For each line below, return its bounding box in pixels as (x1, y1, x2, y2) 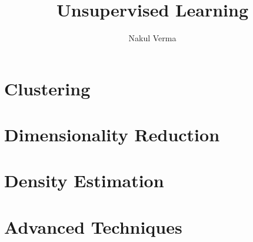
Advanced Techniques (4, 214, 182, 238)
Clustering (4, 76, 91, 100)
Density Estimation (4, 168, 164, 193)
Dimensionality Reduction (4, 122, 220, 147)
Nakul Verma (128, 32, 177, 44)
